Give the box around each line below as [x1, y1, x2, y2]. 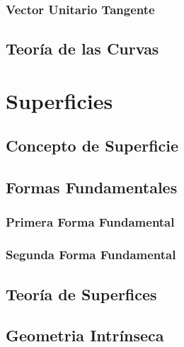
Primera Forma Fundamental [6, 213, 175, 231]
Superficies [6, 86, 113, 115]
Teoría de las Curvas [6, 38, 159, 59]
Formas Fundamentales [6, 176, 178, 198]
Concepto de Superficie [6, 135, 179, 157]
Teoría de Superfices [6, 283, 157, 305]
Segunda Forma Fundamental [6, 246, 176, 263]
